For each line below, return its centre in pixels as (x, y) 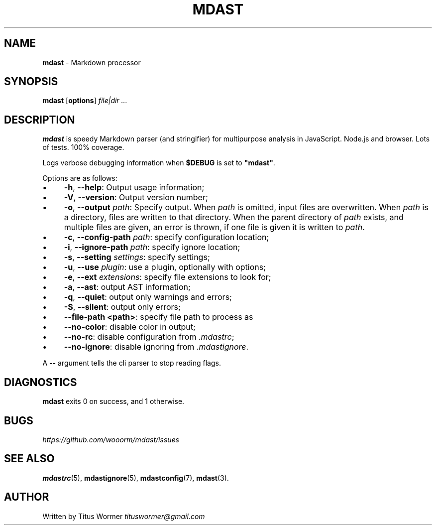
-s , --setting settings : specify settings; (137, 257)
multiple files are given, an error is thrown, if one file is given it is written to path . (214, 227)
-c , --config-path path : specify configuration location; (166, 237)
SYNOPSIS (31, 82)
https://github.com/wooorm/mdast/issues (111, 439)
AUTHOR (27, 497)
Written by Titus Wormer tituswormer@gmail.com (124, 516)
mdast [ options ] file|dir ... (85, 101)
